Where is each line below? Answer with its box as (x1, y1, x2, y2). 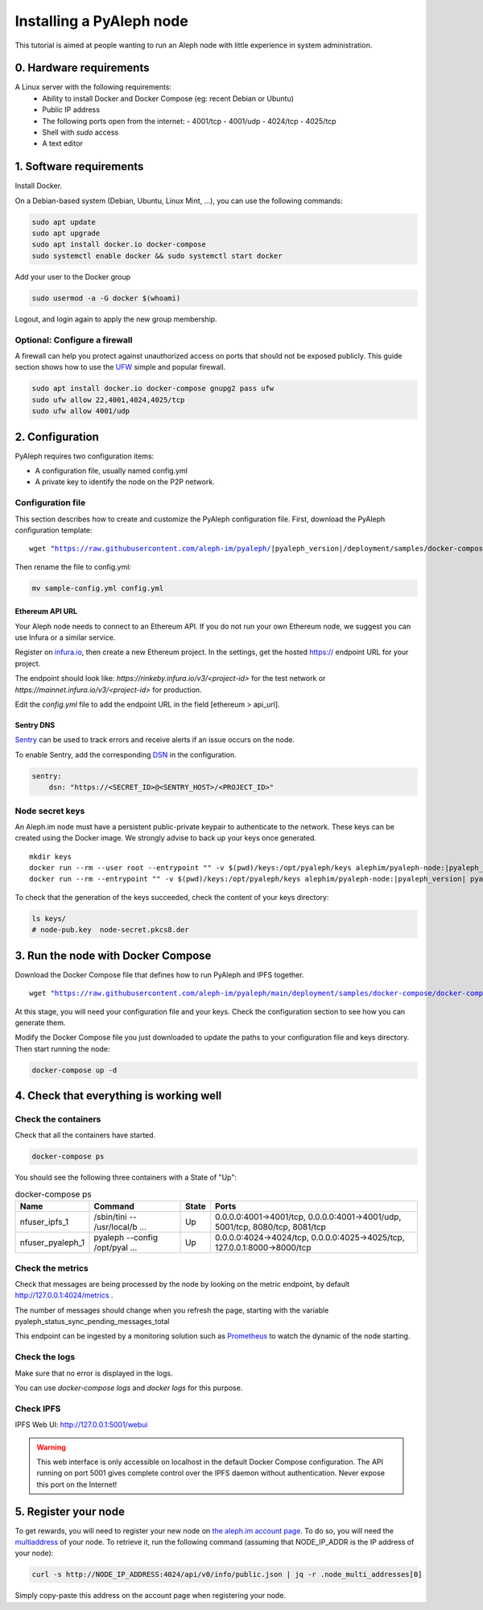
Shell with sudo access (42, 127, 119, 137)
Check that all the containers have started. (14, 1131, 156, 1140)
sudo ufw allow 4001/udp (31, 407, 130, 416)
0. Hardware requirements (14, 61, 150, 75)
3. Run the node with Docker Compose (14, 948, 212, 962)
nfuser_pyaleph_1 (19, 1237, 85, 1248)
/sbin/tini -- (93, 1211, 137, 1222)
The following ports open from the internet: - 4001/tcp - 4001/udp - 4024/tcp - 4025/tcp (42, 116, 336, 126)
